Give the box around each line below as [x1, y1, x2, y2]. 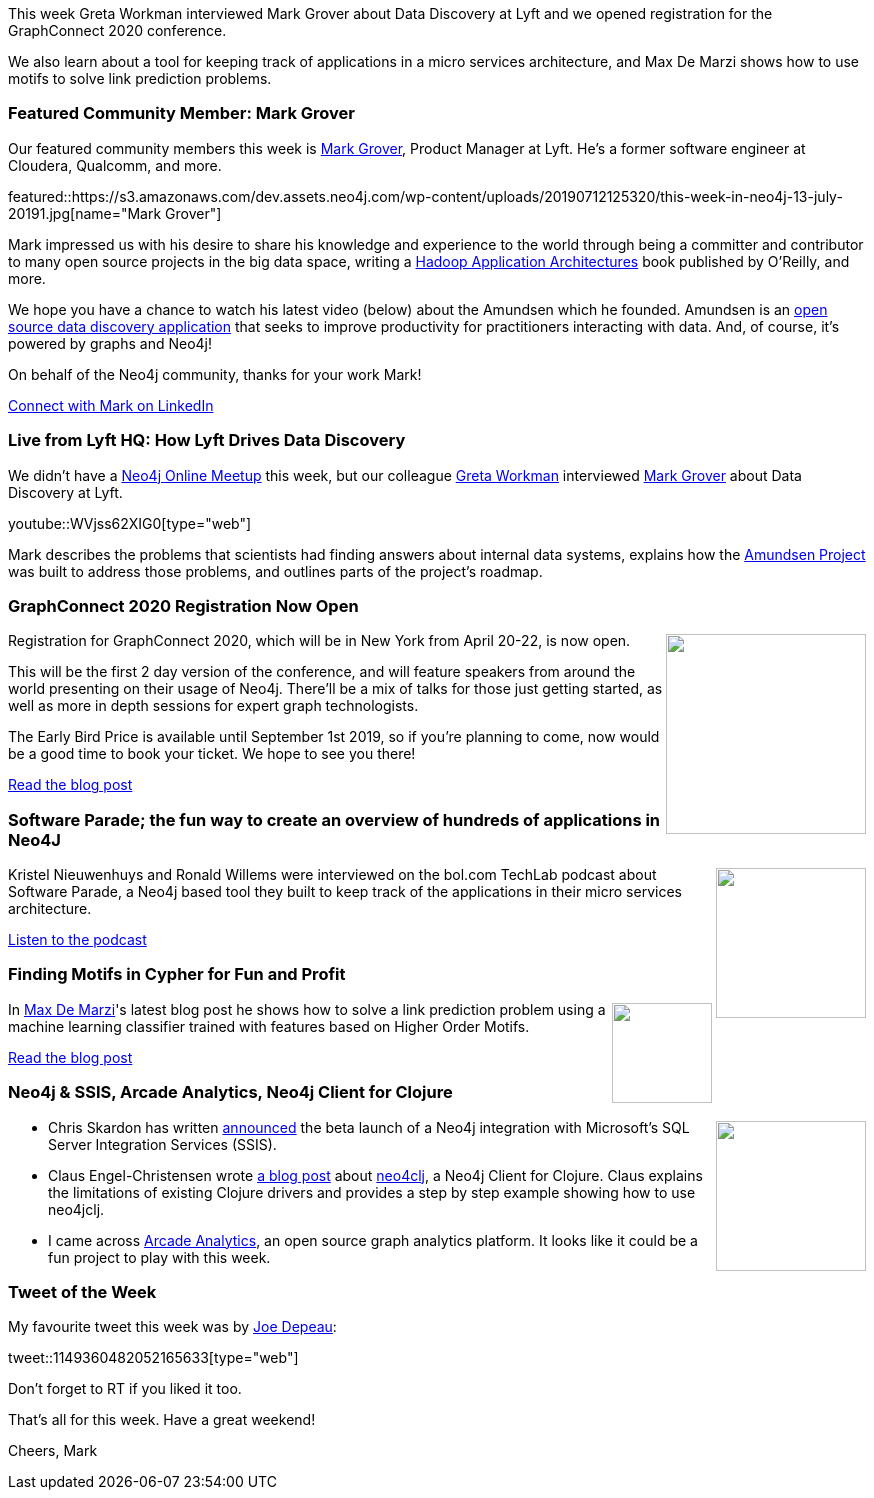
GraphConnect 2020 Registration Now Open [8, 595, 359, 616]
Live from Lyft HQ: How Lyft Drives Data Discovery [8, 430, 406, 451]
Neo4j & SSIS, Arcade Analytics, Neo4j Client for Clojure [8, 1082, 453, 1103]
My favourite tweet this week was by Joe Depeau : [8, 1318, 337, 1336]
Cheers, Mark [8, 1442, 98, 1460]
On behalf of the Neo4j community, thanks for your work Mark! [8, 365, 422, 383]
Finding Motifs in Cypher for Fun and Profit [8, 964, 346, 985]
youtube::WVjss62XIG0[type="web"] [8, 514, 252, 532]
